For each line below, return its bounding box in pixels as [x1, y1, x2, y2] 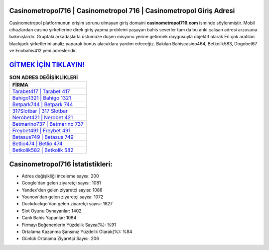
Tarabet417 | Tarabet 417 [12, 88, 70, 95]
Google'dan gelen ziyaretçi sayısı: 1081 [21, 180, 102, 186]
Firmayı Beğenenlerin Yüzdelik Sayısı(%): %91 [21, 222, 117, 228]
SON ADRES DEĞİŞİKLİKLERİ [9, 74, 78, 81]
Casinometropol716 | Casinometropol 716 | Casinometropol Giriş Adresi [9, 6, 235, 15]
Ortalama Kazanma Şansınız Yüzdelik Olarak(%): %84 [21, 229, 133, 235]
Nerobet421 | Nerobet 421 [12, 114, 73, 121]
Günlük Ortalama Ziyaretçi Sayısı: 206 [21, 236, 99, 242]
